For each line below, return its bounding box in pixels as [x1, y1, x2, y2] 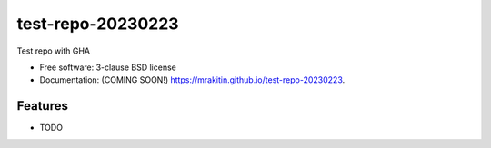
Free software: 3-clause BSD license [39, 62, 176, 73]
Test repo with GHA [16, 45, 91, 56]
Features [16, 98, 68, 113]
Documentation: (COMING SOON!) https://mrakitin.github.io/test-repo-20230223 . [39, 74, 346, 85]
